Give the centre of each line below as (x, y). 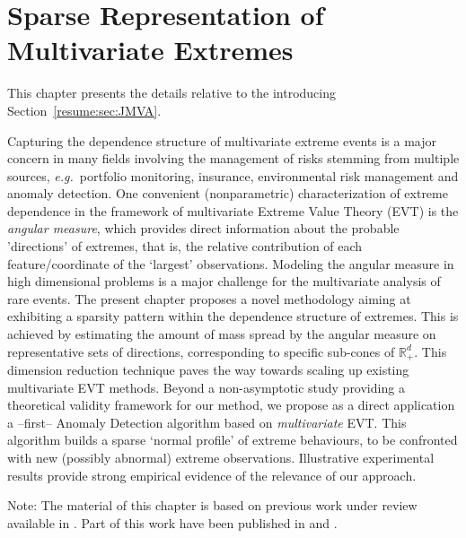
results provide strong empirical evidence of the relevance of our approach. (212, 475)
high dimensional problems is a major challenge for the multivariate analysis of (224, 281)
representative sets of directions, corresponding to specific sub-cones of (201, 351)
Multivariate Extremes (150, 50)
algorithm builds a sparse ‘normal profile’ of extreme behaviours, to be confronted (233, 440)
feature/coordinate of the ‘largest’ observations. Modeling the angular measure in (231, 263)
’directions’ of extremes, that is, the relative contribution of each (185, 246)
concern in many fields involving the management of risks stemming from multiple (233, 158)
